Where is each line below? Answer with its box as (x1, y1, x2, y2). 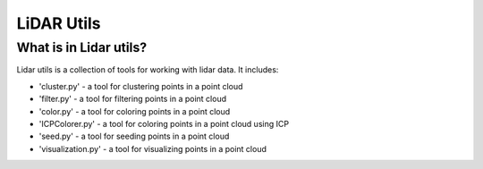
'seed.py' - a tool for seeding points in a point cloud (38, 131, 230, 142)
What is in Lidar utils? (16, 39, 148, 55)
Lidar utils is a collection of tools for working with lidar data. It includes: (16, 64, 279, 75)
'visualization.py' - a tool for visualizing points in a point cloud (38, 143, 267, 154)
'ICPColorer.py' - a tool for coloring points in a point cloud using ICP (38, 118, 290, 129)
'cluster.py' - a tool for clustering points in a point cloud (38, 80, 243, 91)
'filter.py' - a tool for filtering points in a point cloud (38, 94, 227, 105)
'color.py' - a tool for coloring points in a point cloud (38, 106, 231, 116)
